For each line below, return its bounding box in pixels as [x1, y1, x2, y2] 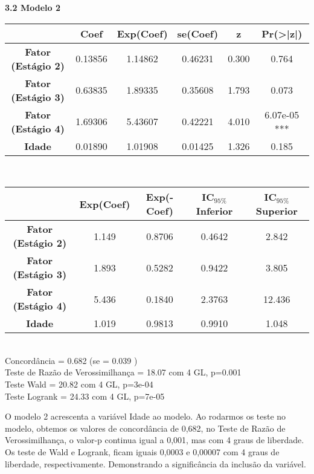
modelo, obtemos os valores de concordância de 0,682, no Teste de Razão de [5, 421, 286, 434]
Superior [255, 204, 298, 218]
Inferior [196, 204, 233, 218]
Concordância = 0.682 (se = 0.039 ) [5, 354, 138, 366]
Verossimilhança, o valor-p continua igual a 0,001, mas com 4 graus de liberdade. [5, 433, 304, 446]
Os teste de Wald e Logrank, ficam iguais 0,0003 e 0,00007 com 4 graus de [5, 445, 280, 458]
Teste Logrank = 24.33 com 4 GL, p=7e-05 [5, 389, 165, 402]
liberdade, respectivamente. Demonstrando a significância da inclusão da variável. [5, 457, 306, 470]
